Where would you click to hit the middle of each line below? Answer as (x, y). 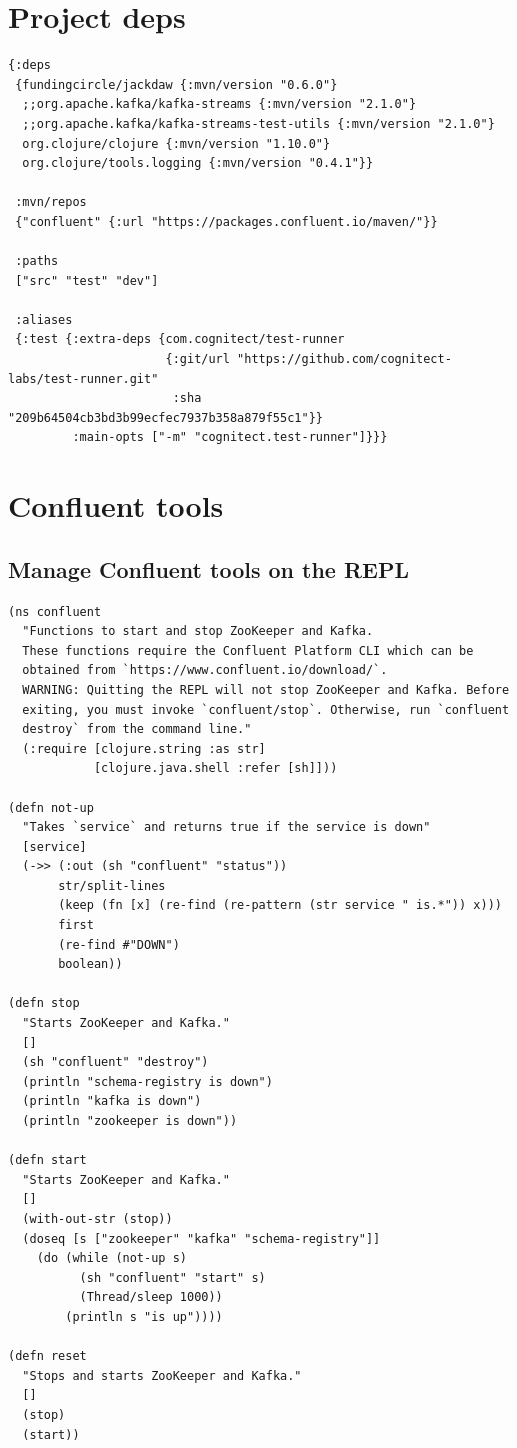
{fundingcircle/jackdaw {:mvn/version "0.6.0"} (176, 84)
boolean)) (90, 964)
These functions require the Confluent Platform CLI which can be (248, 650)
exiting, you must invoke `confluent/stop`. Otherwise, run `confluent (266, 709)
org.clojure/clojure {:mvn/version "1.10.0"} (176, 143)
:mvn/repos (51, 202)
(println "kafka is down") (112, 1101)
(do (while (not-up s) (111, 1258)
